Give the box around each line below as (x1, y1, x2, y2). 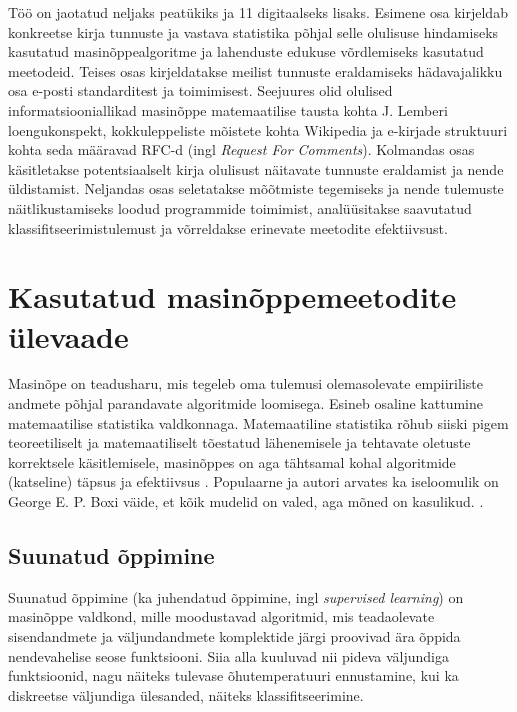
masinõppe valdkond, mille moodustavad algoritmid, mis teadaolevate (8, 606, 435, 627)
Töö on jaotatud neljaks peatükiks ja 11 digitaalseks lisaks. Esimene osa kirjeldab (8, 2, 508, 22)
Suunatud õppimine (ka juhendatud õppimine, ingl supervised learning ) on (8, 586, 464, 607)
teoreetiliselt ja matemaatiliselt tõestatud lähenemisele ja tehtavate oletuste (8, 432, 471, 453)
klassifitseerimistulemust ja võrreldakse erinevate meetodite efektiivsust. (8, 217, 448, 238)
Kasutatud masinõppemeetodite (8, 276, 457, 317)
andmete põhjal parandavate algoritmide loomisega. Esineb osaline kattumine (8, 393, 483, 414)
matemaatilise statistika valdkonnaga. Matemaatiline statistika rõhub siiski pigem (8, 412, 509, 433)
